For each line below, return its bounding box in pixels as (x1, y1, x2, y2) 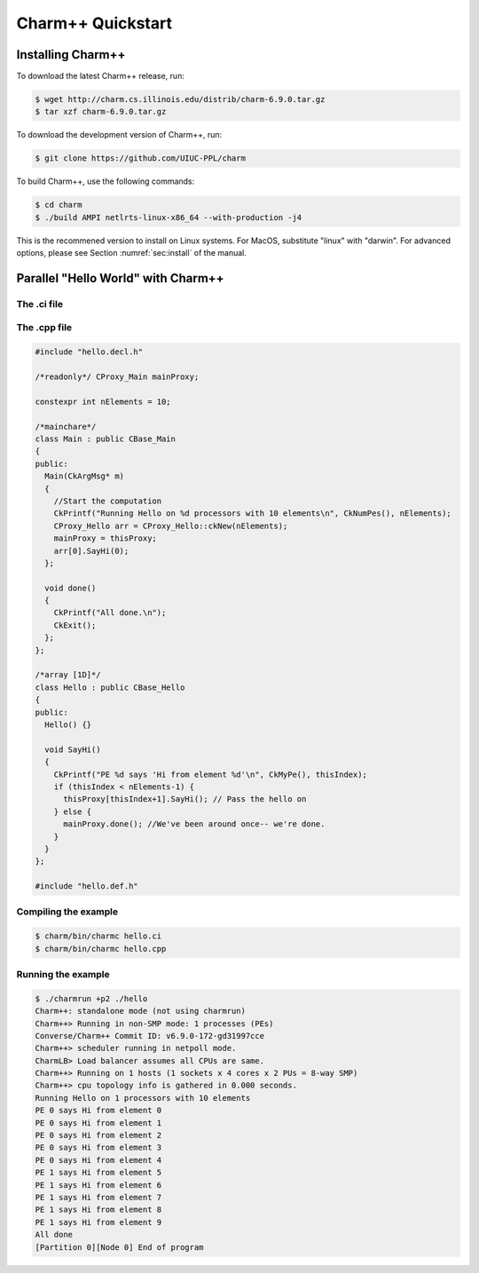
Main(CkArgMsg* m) (44, 471, 124, 481)
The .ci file (16, 297, 64, 310)
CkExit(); (53, 620, 97, 630)
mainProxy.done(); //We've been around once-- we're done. (63, 819, 326, 829)
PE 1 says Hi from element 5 (35, 1167, 162, 1178)
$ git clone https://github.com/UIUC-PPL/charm (35, 154, 246, 163)
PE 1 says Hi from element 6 (35, 1180, 162, 1190)
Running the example (16, 968, 110, 980)
